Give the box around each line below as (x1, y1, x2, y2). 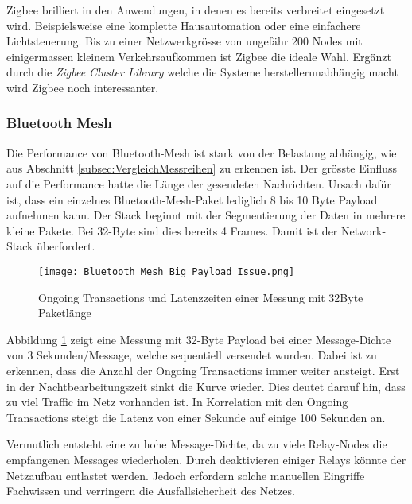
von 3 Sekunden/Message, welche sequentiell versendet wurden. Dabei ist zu (6, 347, 377, 363)
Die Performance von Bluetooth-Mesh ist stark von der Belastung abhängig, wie (6, 144, 397, 161)
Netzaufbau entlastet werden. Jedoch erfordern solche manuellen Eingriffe (6, 467, 365, 483)
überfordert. (37, 238, 95, 254)
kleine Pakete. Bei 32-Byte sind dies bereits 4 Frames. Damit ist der (6, 222, 338, 238)
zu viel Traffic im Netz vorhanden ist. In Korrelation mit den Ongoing (6, 394, 348, 410)
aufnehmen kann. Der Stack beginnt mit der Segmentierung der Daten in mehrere (6, 207, 406, 223)
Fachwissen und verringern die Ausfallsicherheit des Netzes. (6, 483, 295, 499)
